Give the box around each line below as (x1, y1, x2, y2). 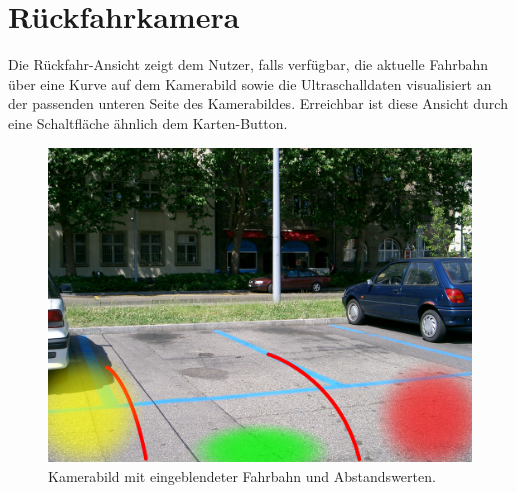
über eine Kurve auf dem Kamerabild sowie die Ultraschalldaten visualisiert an (8, 73, 492, 94)
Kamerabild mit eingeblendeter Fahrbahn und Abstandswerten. (48, 465, 436, 486)
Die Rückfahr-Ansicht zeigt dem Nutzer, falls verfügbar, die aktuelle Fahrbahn (8, 54, 489, 75)
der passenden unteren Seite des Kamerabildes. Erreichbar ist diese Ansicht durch (8, 93, 508, 114)
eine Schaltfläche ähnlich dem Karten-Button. (8, 112, 288, 133)
